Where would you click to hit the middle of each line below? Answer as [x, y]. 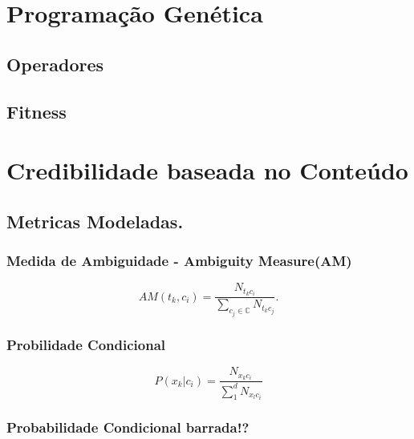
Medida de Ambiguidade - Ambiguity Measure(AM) [179, 261]
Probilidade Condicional [86, 344]
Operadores [55, 64]
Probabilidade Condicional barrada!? [128, 427]
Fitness [37, 111]
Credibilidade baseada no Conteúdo [207, 170]
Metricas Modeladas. [95, 221]
